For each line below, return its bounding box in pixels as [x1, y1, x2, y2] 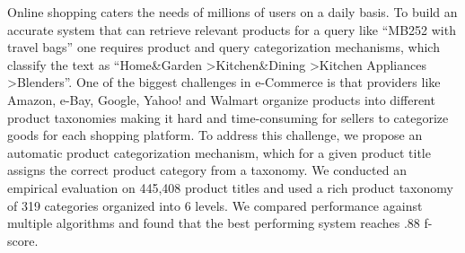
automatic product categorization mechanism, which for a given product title [7, 143, 431, 161]
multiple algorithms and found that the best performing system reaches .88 [7, 214, 420, 232]
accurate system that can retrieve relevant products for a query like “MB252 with [7, 20, 456, 39]
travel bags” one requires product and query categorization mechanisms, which [7, 38, 440, 57]
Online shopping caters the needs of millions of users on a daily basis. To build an [7, 3, 458, 21]
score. [7, 231, 39, 249]
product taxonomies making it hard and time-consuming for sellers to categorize [7, 108, 449, 126]
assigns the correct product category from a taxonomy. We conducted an [7, 161, 407, 179]
